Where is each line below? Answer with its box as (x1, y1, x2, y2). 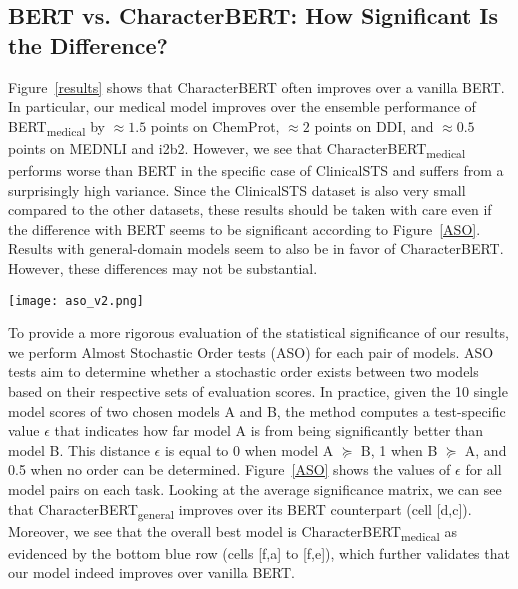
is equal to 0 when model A (164, 439, 334, 460)
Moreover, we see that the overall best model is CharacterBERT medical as (8, 520, 457, 544)
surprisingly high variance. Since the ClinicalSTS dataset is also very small (8, 179, 466, 200)
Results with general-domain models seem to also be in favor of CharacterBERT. (8, 238, 504, 259)
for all (465, 459, 502, 480)
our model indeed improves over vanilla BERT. (8, 562, 295, 583)
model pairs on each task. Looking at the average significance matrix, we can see (8, 479, 502, 499)
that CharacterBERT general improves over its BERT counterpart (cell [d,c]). (8, 498, 472, 522)
